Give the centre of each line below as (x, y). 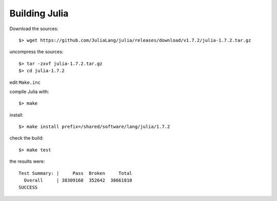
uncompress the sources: (36, 52)
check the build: (26, 138)
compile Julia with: (29, 92)
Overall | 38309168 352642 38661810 (78, 181)
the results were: (27, 162)
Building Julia (39, 13)
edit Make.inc (25, 82)
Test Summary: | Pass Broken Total (76, 173)
